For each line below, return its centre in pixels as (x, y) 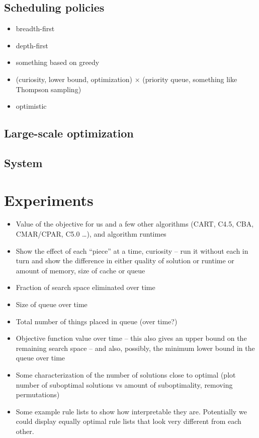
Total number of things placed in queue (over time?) (97, 321)
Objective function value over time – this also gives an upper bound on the (131, 338)
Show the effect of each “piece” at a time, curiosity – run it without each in (132, 250)
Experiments (49, 200)
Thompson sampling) (49, 89)
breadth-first (35, 28)
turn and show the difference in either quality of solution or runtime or (125, 261)
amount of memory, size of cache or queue (80, 270)
